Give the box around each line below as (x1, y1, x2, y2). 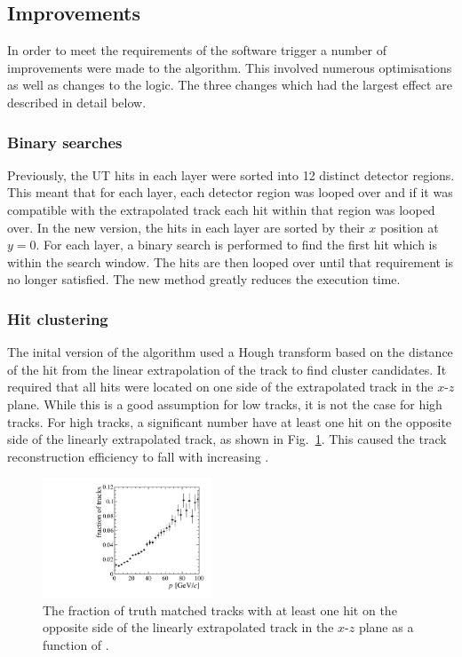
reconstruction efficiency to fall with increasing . (7, 447, 269, 465)
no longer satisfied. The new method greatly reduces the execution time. (7, 270, 401, 289)
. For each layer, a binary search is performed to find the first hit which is (36, 235, 438, 254)
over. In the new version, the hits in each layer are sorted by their (7, 218, 365, 236)
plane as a (358, 618, 414, 637)
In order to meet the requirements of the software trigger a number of (7, 41, 387, 59)
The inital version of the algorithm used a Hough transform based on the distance (7, 343, 453, 361)
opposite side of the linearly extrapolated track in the (43, 618, 334, 637)
